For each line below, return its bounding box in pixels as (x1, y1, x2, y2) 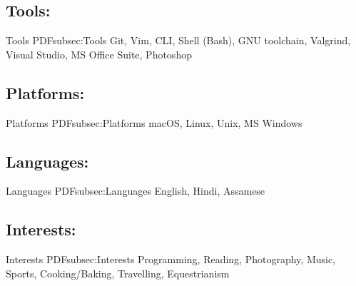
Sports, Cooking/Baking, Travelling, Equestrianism (6, 265, 230, 280)
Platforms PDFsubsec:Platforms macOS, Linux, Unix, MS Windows (6, 115, 302, 130)
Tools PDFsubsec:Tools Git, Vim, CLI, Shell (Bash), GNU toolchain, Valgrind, (6, 33, 351, 48)
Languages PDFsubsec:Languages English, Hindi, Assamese (6, 183, 265, 198)
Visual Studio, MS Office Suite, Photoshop (6, 46, 192, 61)
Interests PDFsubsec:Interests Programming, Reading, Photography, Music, (6, 252, 336, 267)
